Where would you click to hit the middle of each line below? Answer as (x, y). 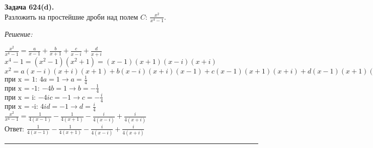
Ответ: (14, 128)
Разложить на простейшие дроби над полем (71, 16)
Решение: (19, 33)
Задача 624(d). (29, 7)
